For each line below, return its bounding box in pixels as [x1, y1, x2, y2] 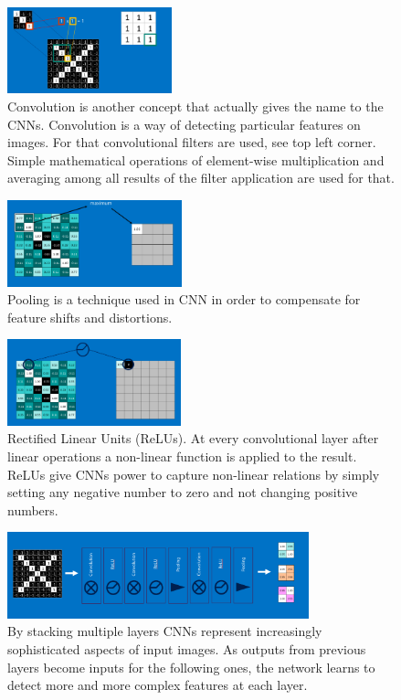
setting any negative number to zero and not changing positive [7, 483, 358, 502]
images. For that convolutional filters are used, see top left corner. [7, 133, 376, 152]
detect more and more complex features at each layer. [7, 675, 308, 695]
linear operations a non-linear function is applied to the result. [7, 446, 357, 465]
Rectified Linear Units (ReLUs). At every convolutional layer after [7, 429, 379, 448]
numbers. [7, 500, 58, 519]
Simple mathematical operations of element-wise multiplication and [7, 150, 385, 169]
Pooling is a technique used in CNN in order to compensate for [7, 290, 361, 309]
